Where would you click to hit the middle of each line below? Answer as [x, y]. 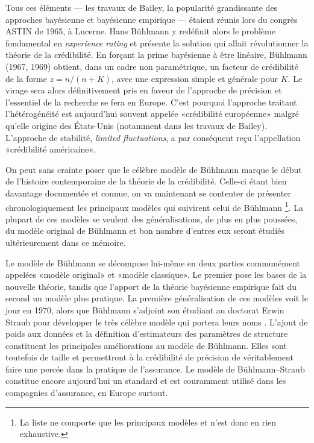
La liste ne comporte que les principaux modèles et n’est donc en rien [148, 422]
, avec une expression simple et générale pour [195, 78]
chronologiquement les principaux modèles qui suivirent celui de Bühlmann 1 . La [154, 206]
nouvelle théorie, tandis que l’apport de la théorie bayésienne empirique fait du [151, 286]
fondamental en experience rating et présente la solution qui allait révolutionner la [157, 42]
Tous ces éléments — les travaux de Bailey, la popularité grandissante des [142, 7]
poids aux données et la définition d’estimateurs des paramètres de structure [147, 334]
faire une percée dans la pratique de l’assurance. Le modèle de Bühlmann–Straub [155, 369]
